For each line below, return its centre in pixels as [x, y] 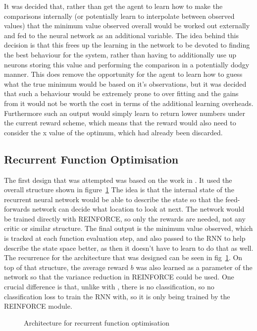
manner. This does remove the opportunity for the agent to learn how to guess [123, 74]
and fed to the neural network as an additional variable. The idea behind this [121, 35]
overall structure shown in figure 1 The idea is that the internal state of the [119, 190]
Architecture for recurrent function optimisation [97, 322]
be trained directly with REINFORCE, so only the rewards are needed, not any [125, 218]
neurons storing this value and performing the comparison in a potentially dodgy [127, 64]
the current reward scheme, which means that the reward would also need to [120, 123]
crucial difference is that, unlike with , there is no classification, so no [109, 287]
